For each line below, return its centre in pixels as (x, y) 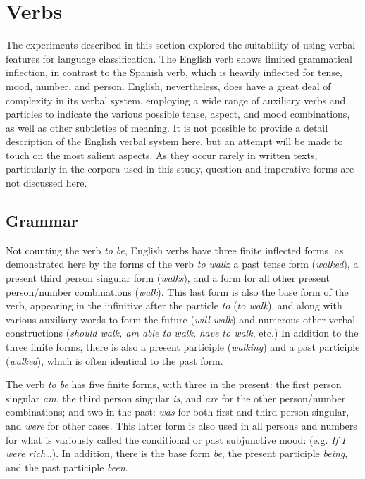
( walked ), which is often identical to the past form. (115, 360)
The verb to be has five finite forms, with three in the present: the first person (174, 384)
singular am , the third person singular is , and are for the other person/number (176, 398)
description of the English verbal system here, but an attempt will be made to (174, 141)
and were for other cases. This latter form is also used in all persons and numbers (181, 425)
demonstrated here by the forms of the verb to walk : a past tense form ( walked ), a (182, 264)
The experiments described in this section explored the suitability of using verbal (181, 45)
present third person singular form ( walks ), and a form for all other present (168, 278)
